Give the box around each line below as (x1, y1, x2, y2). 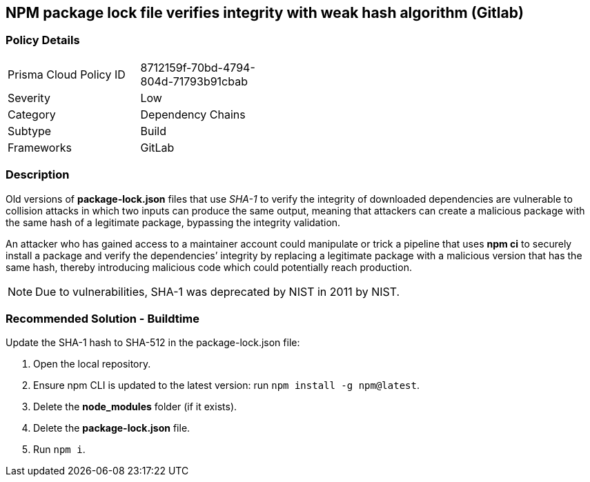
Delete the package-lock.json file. (33, 422, 190, 434)
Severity (8, 90, 50, 105)
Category (8, 107, 56, 121)
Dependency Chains (140, 107, 246, 121)
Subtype (8, 123, 52, 138)
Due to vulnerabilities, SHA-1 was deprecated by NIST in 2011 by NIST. (35, 284, 400, 299)
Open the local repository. (33, 358, 151, 370)
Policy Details (6, 33, 80, 48)
